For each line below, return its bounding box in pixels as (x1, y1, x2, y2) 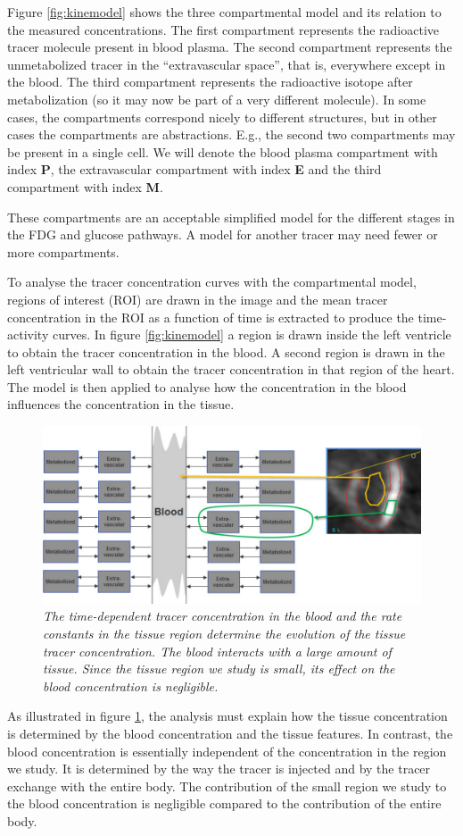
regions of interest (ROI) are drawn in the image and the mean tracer (7, 289, 388, 308)
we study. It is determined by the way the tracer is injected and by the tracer (7, 759, 431, 778)
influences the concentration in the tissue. (7, 395, 235, 414)
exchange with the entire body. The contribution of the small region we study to (7, 776, 447, 795)
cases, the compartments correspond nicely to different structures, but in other (7, 107, 437, 126)
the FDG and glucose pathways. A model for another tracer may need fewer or (7, 225, 438, 244)
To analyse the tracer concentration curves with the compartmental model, (7, 272, 417, 291)
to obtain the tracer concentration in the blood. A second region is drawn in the (7, 342, 445, 361)
